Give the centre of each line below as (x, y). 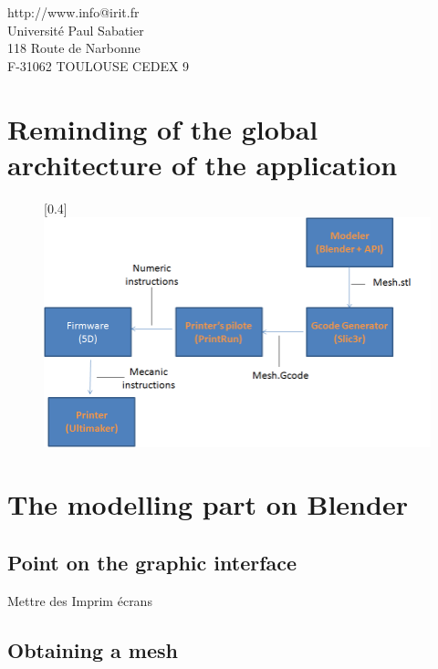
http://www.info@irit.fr (73, 12)
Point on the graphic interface (152, 563)
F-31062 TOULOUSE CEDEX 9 (99, 65)
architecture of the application (203, 164)
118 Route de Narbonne (74, 48)
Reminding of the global (163, 128)
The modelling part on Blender (208, 504)
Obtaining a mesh (93, 649)
